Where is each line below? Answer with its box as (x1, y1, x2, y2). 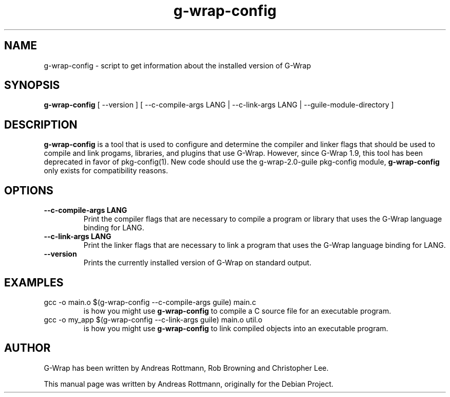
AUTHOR (4, 341, 51, 355)
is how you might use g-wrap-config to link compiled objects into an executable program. (83, 323, 388, 333)
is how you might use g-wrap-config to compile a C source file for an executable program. (83, 306, 391, 315)
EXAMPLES (4, 276, 64, 289)
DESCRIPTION (4, 118, 78, 131)
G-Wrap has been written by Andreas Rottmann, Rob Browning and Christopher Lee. (44, 363, 329, 372)
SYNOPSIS (4, 79, 60, 92)
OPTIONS (4, 184, 53, 197)
